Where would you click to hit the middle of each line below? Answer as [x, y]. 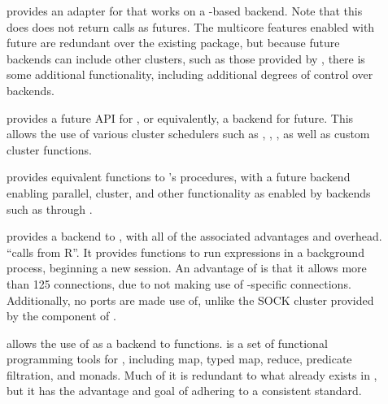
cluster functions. [49, 149]
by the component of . [61, 316]
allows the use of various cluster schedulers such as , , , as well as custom [188, 134]
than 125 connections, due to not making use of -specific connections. [179, 283]
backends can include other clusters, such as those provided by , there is [186, 58]
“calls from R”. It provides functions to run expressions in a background [185, 252]
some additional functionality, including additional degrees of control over [190, 74]
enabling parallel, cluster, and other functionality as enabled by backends [189, 192]
